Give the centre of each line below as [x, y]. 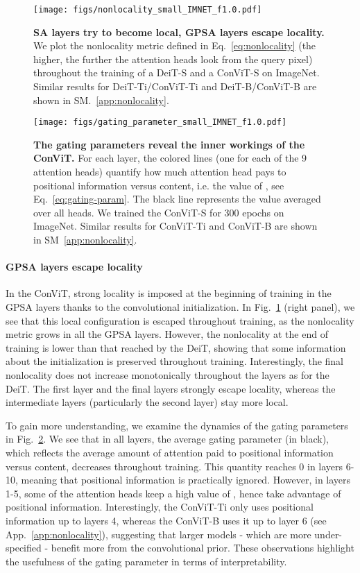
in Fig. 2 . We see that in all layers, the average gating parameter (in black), [167, 439]
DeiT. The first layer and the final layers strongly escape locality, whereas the [171, 388]
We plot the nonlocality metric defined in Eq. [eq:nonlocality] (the [175, 45]
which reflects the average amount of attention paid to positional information [170, 452]
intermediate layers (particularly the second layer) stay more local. [147, 402]
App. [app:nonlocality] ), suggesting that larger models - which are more [158, 534]
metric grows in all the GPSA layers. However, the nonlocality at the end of [167, 334]
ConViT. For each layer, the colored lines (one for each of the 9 [170, 158]
